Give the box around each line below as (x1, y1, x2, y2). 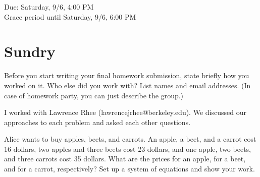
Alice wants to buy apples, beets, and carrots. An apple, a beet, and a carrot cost (4, 134, 256, 144)
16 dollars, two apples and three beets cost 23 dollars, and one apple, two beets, (4, 143, 251, 154)
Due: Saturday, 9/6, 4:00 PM (4, 2, 94, 12)
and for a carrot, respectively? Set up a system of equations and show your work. (4, 163, 255, 174)
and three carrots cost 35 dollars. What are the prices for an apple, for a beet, (4, 153, 246, 164)
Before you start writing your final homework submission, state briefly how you (4, 70, 249, 81)
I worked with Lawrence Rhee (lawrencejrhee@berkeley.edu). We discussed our (4, 107, 246, 117)
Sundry (4, 41, 56, 62)
